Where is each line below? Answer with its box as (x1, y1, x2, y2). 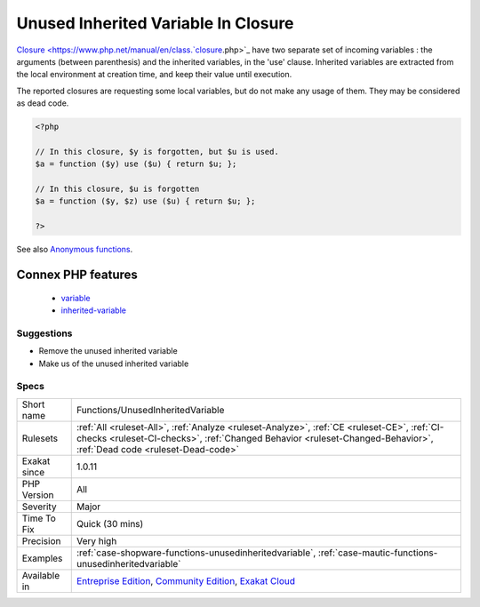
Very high (76, 534, 117, 547)
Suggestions (16, 327, 73, 339)
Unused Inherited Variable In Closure (16, 13, 294, 33)
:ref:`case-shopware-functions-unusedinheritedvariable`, (76, 547, 316, 559)
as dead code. (16, 98, 69, 108)
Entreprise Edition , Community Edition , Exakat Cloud (76, 574, 295, 587)
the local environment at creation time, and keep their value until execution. (16, 69, 292, 80)
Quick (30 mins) (76, 517, 144, 530)
